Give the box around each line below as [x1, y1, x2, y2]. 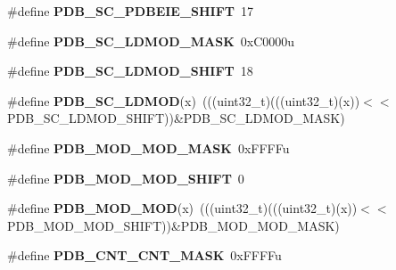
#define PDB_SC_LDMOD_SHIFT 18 [7, 61, 253, 80]
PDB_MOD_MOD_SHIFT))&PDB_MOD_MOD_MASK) [7, 216, 340, 234]
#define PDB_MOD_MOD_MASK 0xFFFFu [7, 138, 290, 157]
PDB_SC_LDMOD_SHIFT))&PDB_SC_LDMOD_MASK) [7, 109, 345, 127]
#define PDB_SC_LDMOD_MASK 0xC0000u [7, 31, 295, 50]
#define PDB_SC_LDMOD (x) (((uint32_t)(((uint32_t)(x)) [7, 91, 360, 110]
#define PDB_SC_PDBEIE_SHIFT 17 [7, 2, 254, 20]
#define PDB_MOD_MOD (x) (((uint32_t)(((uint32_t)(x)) [7, 199, 358, 217]
